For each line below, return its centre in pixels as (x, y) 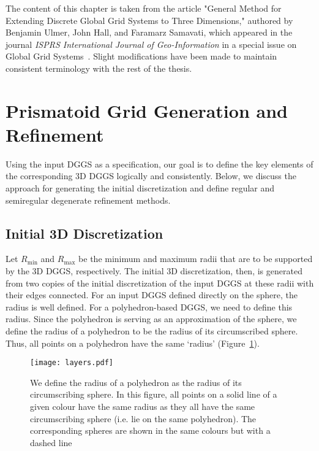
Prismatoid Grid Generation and (147, 110)
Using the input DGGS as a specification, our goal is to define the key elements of (159, 164)
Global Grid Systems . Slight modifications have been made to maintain (141, 56)
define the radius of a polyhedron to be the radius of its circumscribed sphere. (152, 331)
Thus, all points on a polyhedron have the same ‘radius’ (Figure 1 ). (133, 343)
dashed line (51, 442)
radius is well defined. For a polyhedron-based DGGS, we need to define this (149, 306)
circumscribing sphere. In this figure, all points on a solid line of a (154, 394)
